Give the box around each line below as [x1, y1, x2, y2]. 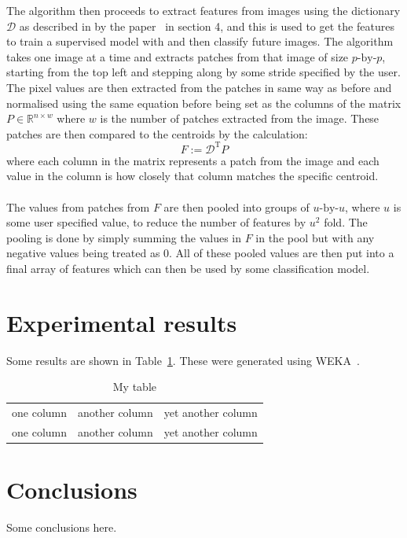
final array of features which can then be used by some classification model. [6, 260, 370, 276]
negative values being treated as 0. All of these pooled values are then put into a [6, 245, 394, 261]
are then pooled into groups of [163, 198, 310, 215]
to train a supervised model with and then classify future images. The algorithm [6, 33, 394, 50]
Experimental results [6, 306, 237, 338]
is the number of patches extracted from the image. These [100, 110, 379, 127]
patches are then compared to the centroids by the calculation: [6, 125, 308, 142]
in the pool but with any [255, 229, 375, 245]
